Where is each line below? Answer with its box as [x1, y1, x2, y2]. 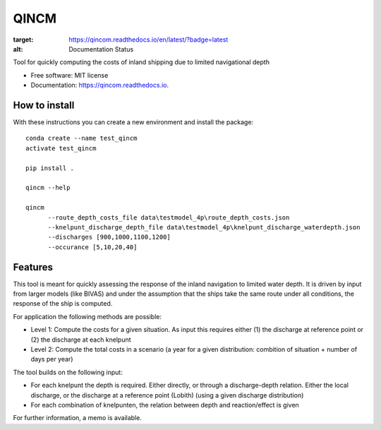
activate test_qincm [25, 144, 97, 152]
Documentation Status [68, 44, 134, 53]
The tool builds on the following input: [13, 368, 123, 376]
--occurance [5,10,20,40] [47, 243, 138, 251]
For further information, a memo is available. [13, 414, 143, 422]
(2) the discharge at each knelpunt [30, 335, 131, 344]
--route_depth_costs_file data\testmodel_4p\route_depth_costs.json [47, 213, 290, 222]
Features [13, 261, 53, 273]
